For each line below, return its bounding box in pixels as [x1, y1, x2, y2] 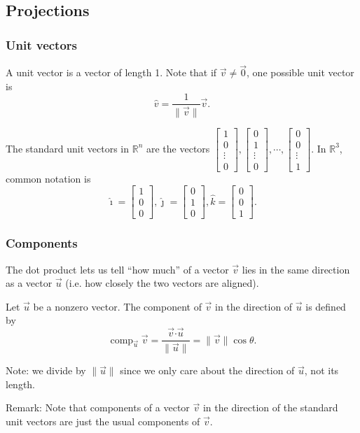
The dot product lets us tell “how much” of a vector [6, 262, 229, 276]
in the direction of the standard [202, 400, 338, 415]
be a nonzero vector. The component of [33, 299, 202, 313]
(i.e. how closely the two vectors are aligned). [65, 276, 259, 290]
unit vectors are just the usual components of [6, 414, 200, 429]
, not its [304, 363, 339, 378]
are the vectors [146, 141, 210, 155]
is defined [305, 299, 346, 313]
